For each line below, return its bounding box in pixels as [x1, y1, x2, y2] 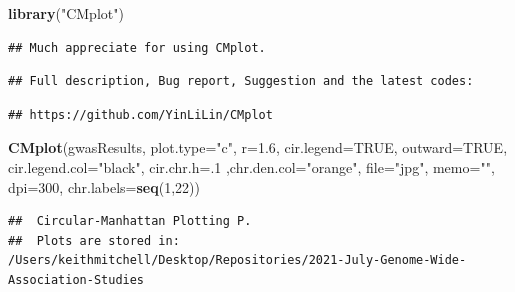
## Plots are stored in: [8, 233, 180, 248]
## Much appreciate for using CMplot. [8, 40, 266, 55]
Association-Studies [8, 272, 145, 287]
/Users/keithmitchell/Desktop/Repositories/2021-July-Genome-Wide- [8, 253, 467, 268]
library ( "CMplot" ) [8, 3, 124, 23]
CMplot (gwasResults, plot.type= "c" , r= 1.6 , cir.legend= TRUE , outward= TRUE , [8, 137, 508, 158]
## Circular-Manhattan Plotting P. [8, 214, 252, 229]
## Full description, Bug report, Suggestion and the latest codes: [8, 74, 474, 89]
